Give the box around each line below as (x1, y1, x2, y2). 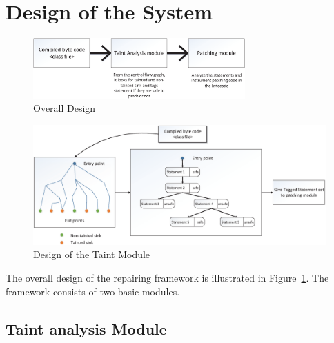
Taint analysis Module (6, 317, 167, 339)
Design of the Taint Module (33, 247, 150, 262)
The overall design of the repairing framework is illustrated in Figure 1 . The (6, 271, 329, 284)
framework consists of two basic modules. (6, 284, 180, 298)
